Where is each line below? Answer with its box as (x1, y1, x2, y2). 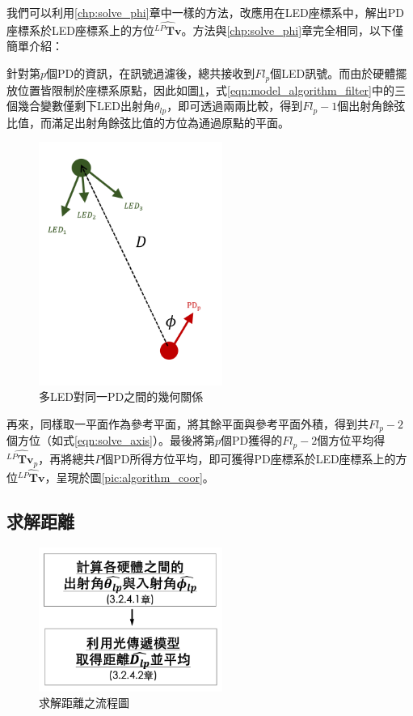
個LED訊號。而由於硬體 (270, 65, 396, 82)
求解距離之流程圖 (39, 694, 129, 711)
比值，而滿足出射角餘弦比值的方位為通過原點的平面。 (6, 113, 289, 130)
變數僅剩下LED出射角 (40, 97, 154, 114)
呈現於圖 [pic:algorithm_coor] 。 (56, 469, 214, 486)
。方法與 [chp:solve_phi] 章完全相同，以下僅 (181, 21, 404, 38)
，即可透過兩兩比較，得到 (166, 97, 303, 114)
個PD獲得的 (221, 432, 283, 449)
